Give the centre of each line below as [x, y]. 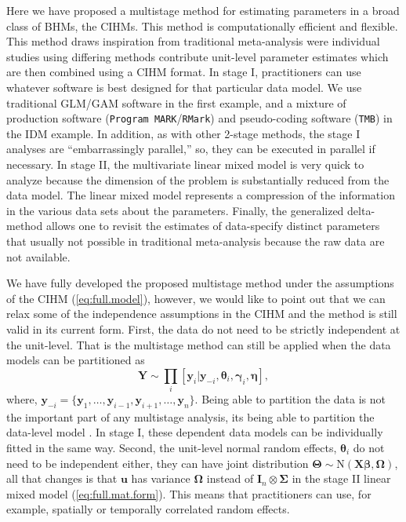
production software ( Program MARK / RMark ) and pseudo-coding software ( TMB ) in [199, 118]
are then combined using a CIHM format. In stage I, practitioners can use [184, 72]
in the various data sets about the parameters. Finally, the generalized [175, 210]
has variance [161, 478]
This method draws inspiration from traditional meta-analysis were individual [193, 41]
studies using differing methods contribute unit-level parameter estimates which [198, 56]
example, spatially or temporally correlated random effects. [148, 509]
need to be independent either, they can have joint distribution [158, 463]
